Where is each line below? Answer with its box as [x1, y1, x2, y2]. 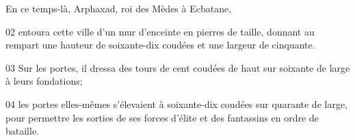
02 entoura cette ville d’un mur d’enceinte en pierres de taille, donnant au [5, 24, 315, 38]
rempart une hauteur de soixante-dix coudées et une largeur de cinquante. [5, 38, 315, 52]
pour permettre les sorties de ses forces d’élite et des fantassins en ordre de [5, 110, 319, 124]
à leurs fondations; [5, 74, 83, 88]
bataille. [5, 124, 40, 138]
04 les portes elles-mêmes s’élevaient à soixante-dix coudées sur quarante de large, [5, 96, 348, 111]
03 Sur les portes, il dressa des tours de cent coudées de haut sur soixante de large [5, 60, 350, 74]
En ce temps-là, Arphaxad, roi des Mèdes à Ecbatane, [5, 1, 232, 15]
